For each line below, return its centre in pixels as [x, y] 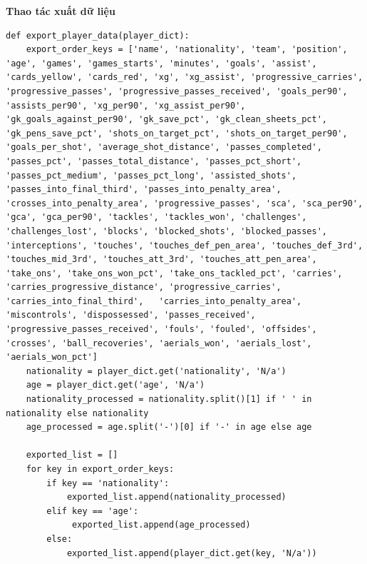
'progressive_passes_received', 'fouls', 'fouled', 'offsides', [161, 329]
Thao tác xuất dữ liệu [61, 11]
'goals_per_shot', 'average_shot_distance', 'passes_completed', [164, 147]
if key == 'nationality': [108, 483]
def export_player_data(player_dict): [98, 35]
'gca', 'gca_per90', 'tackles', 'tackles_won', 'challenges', [156, 217]
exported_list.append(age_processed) [161, 525]
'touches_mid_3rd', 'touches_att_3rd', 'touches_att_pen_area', [161, 260]
